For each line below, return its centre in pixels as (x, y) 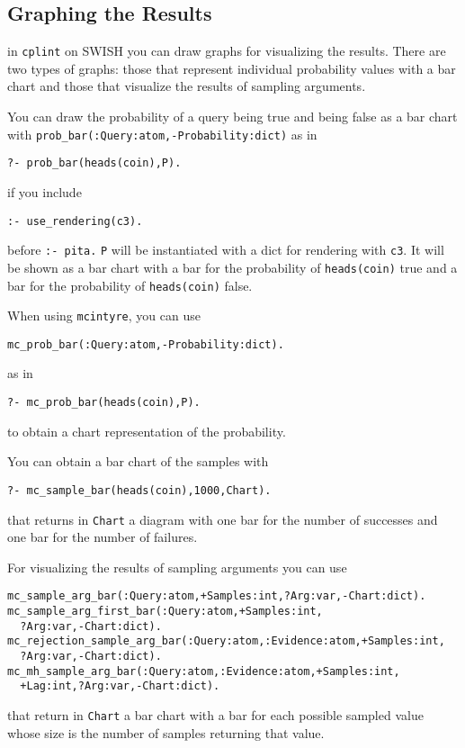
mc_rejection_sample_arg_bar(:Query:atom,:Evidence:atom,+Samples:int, (226, 641)
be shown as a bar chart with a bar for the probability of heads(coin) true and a (232, 267)
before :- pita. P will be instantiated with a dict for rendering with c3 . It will (226, 250)
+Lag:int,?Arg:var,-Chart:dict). (120, 686)
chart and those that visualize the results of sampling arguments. (187, 86)
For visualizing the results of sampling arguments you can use (177, 567)
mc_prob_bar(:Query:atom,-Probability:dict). (146, 344)
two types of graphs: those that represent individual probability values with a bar (232, 68)
